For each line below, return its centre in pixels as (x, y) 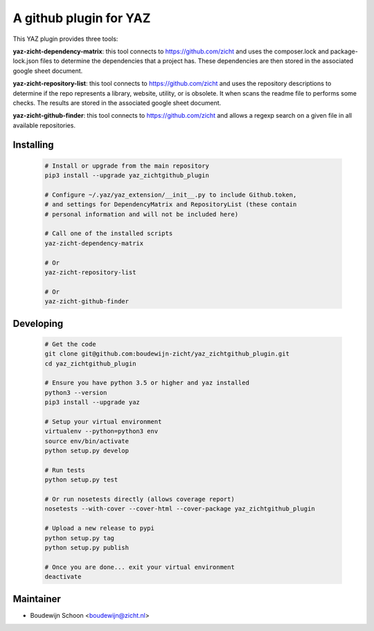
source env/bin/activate (87, 441)
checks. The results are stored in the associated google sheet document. (117, 103)
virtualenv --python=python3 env (101, 432)
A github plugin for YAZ (82, 18)
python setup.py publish (87, 548)
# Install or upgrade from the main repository (127, 166)
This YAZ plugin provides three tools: (65, 39)
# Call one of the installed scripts (109, 233)
